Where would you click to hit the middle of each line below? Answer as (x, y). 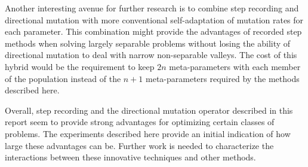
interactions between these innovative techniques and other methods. (130, 157)
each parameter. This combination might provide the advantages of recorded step (153, 31)
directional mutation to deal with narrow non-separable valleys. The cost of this (151, 55)
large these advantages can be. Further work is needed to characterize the (139, 145)
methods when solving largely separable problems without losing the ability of (148, 43)
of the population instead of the (63, 78)
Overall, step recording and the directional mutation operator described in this (149, 110)
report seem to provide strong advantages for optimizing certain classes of (140, 122)
